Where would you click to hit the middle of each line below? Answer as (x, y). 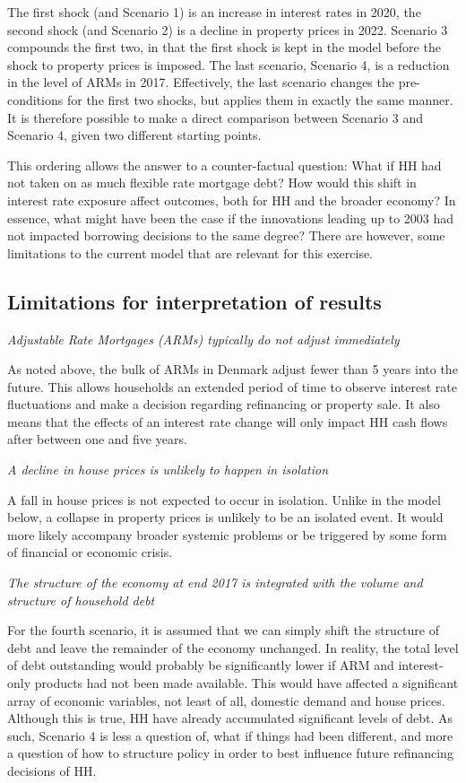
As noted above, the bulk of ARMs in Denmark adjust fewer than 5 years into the (233, 369)
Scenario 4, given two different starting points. (134, 135)
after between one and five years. (97, 439)
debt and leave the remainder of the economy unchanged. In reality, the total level (233, 647)
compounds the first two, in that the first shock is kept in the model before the (224, 47)
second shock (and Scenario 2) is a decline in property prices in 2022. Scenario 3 (228, 29)
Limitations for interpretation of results (194, 301)
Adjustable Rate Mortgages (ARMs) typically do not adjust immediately (203, 339)
